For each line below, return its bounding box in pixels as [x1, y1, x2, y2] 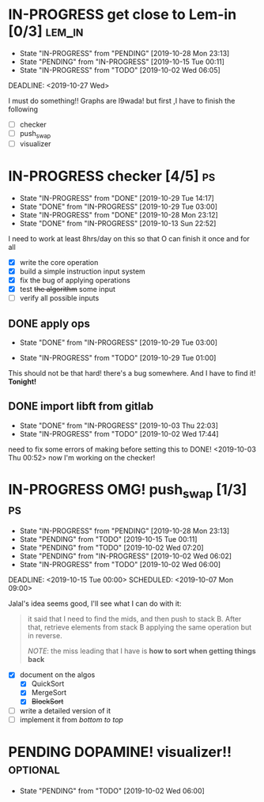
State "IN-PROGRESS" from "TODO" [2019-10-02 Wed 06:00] [19, 560, 221, 569]
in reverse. [27, 631, 62, 641]
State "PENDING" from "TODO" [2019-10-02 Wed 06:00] [19, 785, 206, 796]
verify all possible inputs [19, 293, 100, 303]
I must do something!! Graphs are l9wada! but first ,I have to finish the [8, 96, 236, 105]
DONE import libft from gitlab [8, 399, 154, 413]
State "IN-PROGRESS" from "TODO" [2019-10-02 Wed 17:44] [19, 429, 219, 438]
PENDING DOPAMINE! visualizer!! [8, 743, 232, 761]
